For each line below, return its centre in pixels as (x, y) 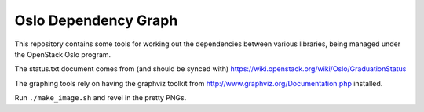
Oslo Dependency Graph (96, 20)
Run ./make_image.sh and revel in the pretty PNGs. (101, 98)
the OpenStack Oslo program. (63, 54)
